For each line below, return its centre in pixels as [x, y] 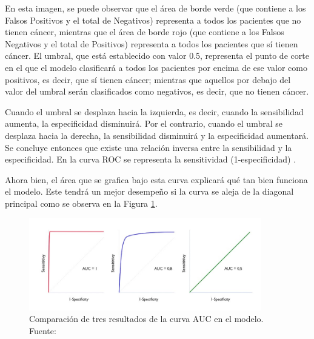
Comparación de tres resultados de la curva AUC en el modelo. [146, 319]
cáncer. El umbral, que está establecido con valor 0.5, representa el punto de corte [157, 55]
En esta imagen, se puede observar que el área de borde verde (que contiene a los [155, 8]
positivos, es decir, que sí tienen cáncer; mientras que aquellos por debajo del [148, 79]
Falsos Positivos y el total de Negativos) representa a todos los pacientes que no [153, 20]
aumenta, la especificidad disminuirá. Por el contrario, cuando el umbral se [144, 123]
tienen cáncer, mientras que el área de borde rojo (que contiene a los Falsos [145, 32]
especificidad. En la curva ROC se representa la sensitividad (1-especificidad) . [151, 159]
